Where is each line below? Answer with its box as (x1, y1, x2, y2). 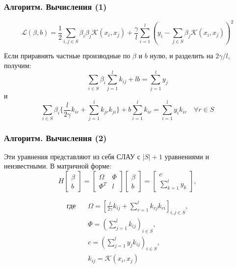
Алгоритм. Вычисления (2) (4, 132, 107, 144)
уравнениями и (164, 151, 209, 161)
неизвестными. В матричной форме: (4, 161, 111, 171)
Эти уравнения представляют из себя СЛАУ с (4, 151, 140, 161)
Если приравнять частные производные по (4, 50, 131, 61)
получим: (4, 60, 31, 71)
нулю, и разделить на (150, 50, 213, 61)
